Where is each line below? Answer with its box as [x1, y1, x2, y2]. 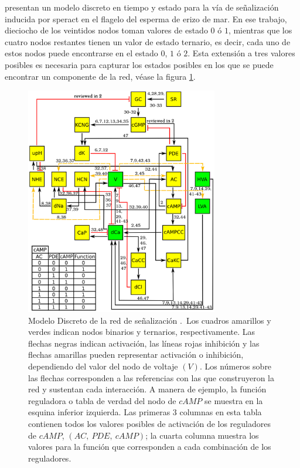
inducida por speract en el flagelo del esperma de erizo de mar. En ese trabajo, [5, 12, 287, 25]
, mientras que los [228, 24, 292, 36]
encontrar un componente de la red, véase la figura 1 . [5, 70, 196, 82]
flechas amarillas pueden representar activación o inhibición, [28, 348, 244, 361]
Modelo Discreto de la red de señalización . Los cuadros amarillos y [28, 314, 271, 326]
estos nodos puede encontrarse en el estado [5, 47, 158, 59]
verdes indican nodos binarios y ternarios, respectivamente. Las [28, 325, 255, 338]
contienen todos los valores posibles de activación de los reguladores [28, 418, 271, 430]
